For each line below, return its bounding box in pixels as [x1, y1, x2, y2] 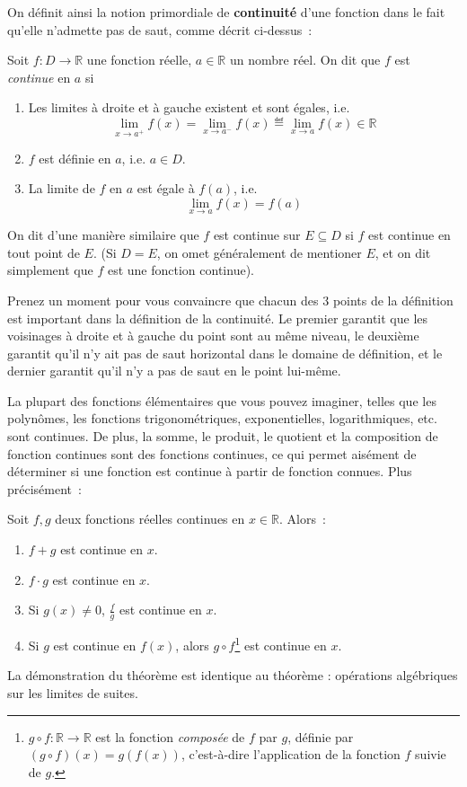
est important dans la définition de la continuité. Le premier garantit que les [7, 308, 428, 327]
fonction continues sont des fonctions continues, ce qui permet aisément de [7, 444, 417, 463]
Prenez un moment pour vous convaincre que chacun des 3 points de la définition [7, 290, 454, 309]
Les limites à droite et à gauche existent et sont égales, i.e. [28, 98, 350, 117]
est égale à [137, 179, 195, 198]
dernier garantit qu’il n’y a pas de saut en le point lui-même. [7, 361, 341, 380]
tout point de [7, 243, 80, 261]
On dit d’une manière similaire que [7, 225, 199, 244]
